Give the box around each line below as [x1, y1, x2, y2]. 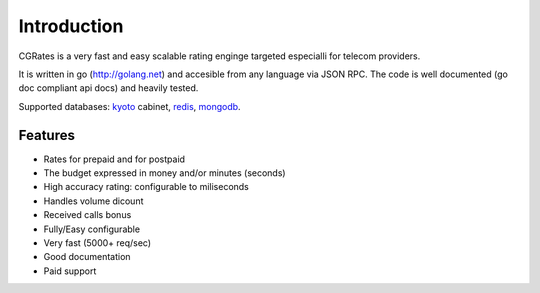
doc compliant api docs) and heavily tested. [18, 82, 199, 94]
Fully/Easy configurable [43, 223, 140, 235]
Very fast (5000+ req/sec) [43, 236, 152, 249]
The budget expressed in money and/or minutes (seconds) [43, 167, 286, 179]
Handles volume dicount [43, 195, 144, 207]
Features [18, 126, 75, 144]
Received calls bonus [43, 209, 132, 221]
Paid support [43, 265, 97, 277]
